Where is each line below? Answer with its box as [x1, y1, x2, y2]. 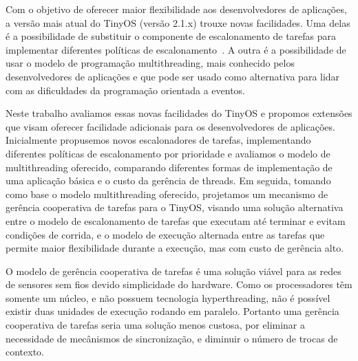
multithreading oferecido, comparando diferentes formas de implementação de [6, 160, 333, 174]
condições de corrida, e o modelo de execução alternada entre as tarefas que [6, 227, 325, 241]
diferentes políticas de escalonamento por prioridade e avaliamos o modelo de [6, 146, 330, 160]
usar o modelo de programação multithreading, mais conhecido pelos [6, 56, 295, 70]
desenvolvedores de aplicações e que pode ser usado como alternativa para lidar [6, 69, 340, 83]
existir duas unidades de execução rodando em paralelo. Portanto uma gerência [6, 304, 339, 318]
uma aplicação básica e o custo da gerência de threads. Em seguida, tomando [6, 173, 331, 188]
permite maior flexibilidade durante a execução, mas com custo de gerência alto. [6, 241, 344, 255]
